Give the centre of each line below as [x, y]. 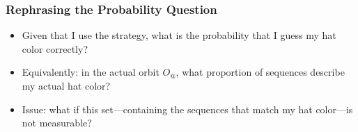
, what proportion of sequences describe [260, 72]
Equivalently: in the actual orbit [91, 72]
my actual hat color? [66, 85]
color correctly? [55, 48]
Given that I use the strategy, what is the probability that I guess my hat [179, 35]
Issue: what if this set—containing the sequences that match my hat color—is [187, 109]
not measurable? [57, 123]
